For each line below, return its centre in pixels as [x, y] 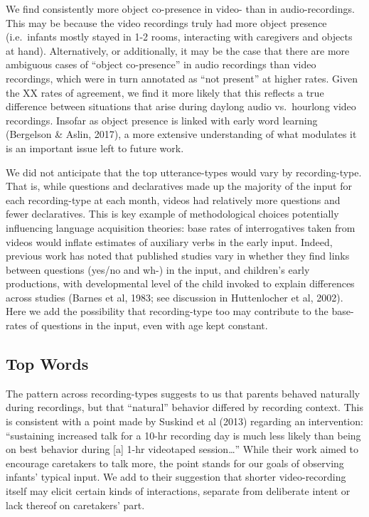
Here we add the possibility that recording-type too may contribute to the [167, 311]
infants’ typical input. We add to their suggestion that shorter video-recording [176, 477]
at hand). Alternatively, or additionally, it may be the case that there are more [178, 50]
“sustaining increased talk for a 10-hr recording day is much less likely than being [183, 435]
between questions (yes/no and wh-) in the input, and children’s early [158, 269]
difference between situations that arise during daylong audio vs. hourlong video [181, 106]
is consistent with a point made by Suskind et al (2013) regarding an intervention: [184, 421]
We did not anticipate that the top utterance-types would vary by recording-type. [184, 172]
